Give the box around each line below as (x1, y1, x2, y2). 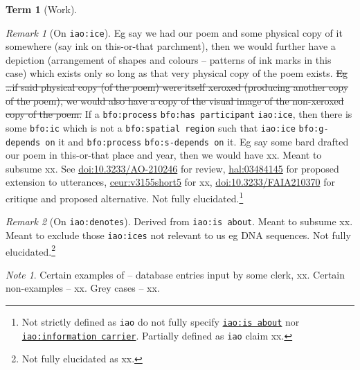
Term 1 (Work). (6, 2, 78, 16)
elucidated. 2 (6, 242, 55, 258)
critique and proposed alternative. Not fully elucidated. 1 (6, 188, 244, 205)
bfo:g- (298, 123, 329, 134)
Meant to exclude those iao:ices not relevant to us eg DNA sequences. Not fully (6, 227, 351, 242)
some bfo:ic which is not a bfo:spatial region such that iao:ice (6, 120, 296, 134)
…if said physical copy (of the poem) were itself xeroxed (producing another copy (6, 80, 349, 94)
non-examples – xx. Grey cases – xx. (6, 281, 160, 295)
